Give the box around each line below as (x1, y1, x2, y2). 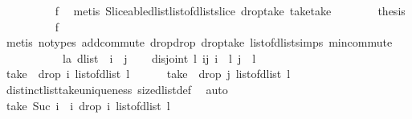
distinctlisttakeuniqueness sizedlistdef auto (6, 80, 228, 97)
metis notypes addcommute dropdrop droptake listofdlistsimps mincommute (6, 34, 393, 51)
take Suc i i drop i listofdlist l (6, 96, 170, 113)
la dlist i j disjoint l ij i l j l (62, 49, 256, 66)
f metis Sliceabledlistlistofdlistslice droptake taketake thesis (55, 2, 406, 18)
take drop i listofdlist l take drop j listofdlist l (6, 65, 291, 82)
